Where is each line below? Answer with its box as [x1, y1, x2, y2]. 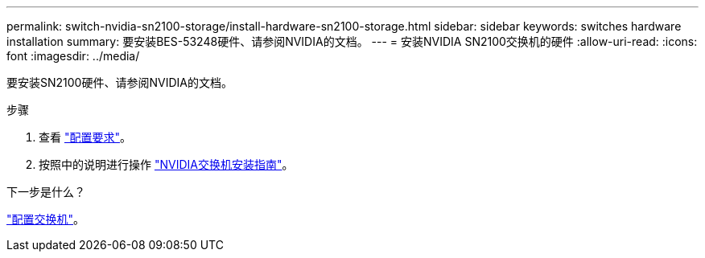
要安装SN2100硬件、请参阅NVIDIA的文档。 [6, 76, 233, 89]
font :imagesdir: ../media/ [6, 49, 140, 63]
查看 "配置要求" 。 [39, 130, 131, 144]
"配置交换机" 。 [6, 212, 85, 226]
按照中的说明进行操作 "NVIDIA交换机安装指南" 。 [39, 158, 294, 171]
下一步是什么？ [6, 185, 85, 199]
